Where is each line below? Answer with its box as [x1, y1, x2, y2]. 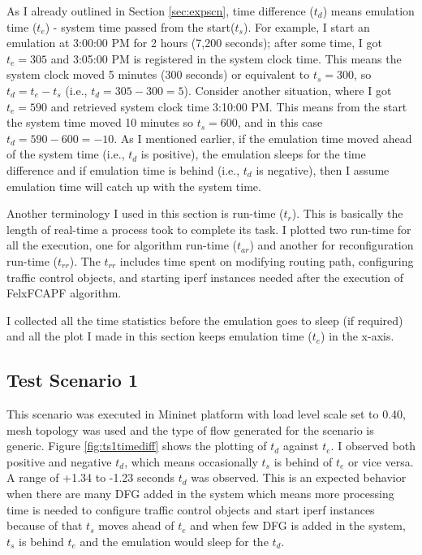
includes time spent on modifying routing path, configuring [119, 252, 414, 269]
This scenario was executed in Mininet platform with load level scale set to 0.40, [6, 405, 406, 423]
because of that [6, 517, 83, 534]
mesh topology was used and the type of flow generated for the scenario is [6, 421, 374, 438]
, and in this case [237, 114, 323, 131]
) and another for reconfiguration [249, 236, 414, 254]
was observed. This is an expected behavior [191, 469, 407, 486]
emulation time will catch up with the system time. [6, 177, 261, 194]
